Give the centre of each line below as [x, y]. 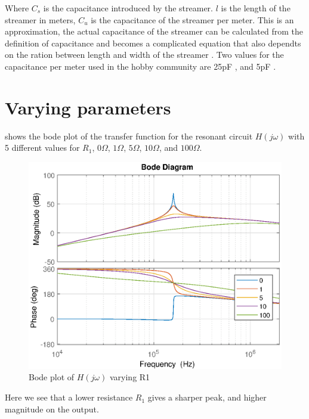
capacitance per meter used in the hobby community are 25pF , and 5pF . [140, 66]
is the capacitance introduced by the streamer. [128, 8]
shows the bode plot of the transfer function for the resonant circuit [129, 136]
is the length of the [256, 8]
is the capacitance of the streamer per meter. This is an [192, 19]
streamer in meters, [40, 19]
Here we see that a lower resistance [69, 397]
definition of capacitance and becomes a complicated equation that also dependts [153, 43]
